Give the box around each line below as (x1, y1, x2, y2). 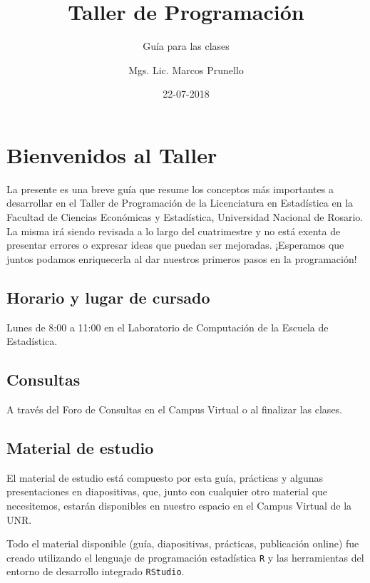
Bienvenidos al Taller (6, 140, 217, 169)
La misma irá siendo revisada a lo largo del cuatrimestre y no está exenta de (6, 223, 341, 238)
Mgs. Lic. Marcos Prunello (128, 62, 244, 77)
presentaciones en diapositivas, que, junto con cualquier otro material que (6, 484, 328, 499)
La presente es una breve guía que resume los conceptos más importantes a (6, 181, 334, 196)
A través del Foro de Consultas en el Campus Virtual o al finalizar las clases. (6, 402, 343, 416)
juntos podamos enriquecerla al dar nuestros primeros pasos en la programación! (6, 251, 357, 266)
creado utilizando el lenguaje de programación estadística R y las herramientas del (6, 550, 364, 564)
